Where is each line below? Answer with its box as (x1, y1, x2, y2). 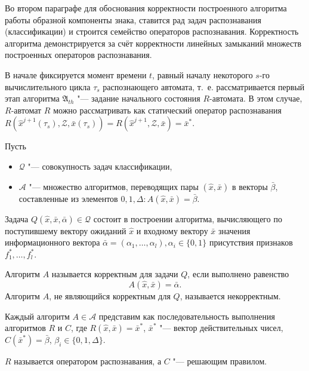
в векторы (231, 180, 268, 192)
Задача (5, 212, 29, 225)
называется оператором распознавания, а (14, 355, 162, 367)
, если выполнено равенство (187, 268, 289, 280)
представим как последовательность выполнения (98, 309, 275, 322)
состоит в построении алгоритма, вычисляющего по (93, 212, 282, 225)
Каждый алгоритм (5, 309, 70, 322)
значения (218, 224, 251, 237)
